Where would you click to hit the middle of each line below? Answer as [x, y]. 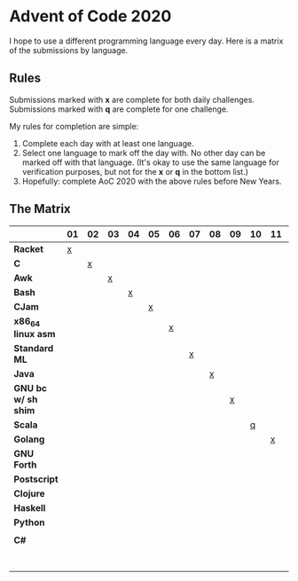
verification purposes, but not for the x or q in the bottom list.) [135, 171]
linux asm [35, 334]
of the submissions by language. [69, 50]
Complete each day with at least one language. [108, 143]
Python [29, 522]
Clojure [29, 493]
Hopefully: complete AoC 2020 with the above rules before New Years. [152, 181]
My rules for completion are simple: [74, 126]
